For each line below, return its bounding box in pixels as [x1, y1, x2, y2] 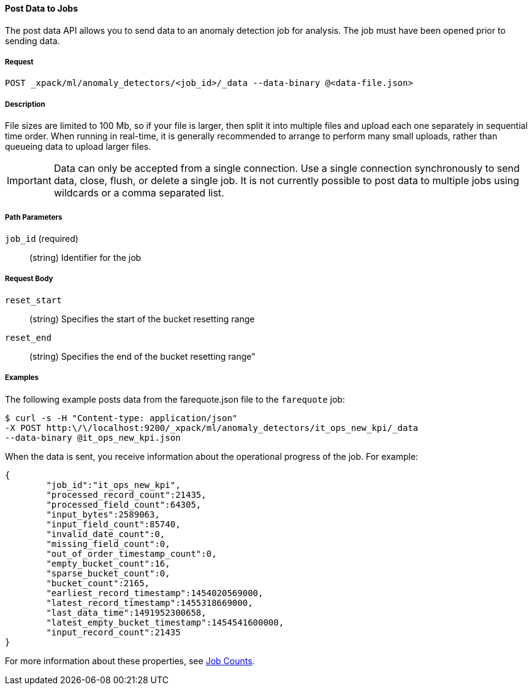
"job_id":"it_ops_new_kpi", [46, 479, 181, 490]
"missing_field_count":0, [46, 538, 170, 549]
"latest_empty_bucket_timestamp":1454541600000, [46, 617, 284, 627]
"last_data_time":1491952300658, [46, 607, 207, 618]
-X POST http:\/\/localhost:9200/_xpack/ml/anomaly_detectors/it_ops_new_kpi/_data [5, 422, 419, 433]
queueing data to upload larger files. [5, 141, 151, 152]
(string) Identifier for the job [29, 252, 142, 263]
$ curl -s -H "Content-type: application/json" [5, 413, 238, 423]
